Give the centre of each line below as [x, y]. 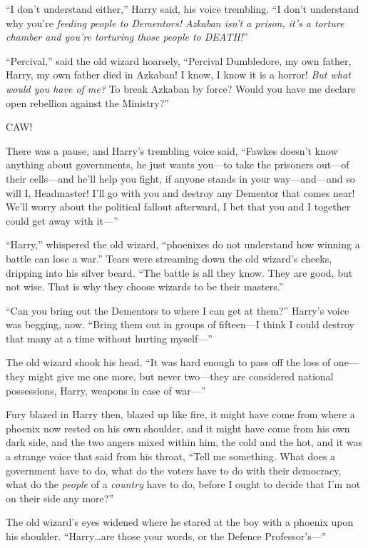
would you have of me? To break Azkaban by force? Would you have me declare [181, 88]
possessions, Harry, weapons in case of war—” [106, 390]
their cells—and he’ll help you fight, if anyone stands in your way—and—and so [180, 178]
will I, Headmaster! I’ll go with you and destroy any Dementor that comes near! [180, 192]
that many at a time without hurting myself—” [109, 338]
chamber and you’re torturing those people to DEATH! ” [127, 37]
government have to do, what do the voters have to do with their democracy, [174, 470]
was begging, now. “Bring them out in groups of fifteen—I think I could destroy [180, 324]
